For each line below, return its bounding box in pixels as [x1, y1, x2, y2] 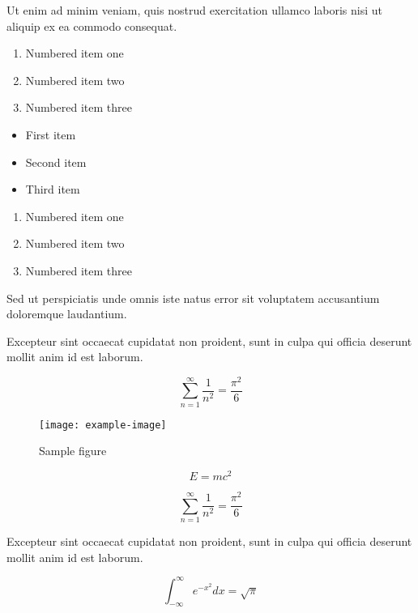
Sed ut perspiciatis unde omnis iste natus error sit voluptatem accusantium [6, 289, 380, 306]
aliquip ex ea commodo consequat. [6, 17, 177, 34]
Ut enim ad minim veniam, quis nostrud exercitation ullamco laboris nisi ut [6, 2, 383, 18]
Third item [25, 181, 80, 198]
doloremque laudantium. [6, 305, 127, 322]
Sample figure [39, 442, 107, 459]
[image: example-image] [39, 419, 167, 431]
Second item [25, 153, 87, 170]
